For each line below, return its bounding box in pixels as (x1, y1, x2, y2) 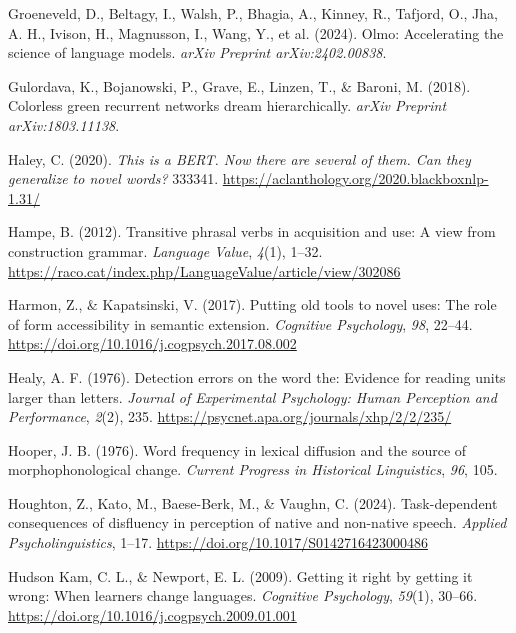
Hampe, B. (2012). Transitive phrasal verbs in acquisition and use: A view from (8, 221, 496, 242)
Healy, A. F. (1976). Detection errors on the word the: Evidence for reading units (8, 366, 506, 387)
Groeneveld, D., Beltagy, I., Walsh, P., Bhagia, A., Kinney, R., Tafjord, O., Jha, (8, 3, 498, 23)
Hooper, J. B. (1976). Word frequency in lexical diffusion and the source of (8, 439, 467, 460)
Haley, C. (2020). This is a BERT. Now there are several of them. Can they (8, 148, 471, 169)
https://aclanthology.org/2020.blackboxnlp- (222, 168, 489, 189)
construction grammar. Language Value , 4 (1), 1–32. (8, 240, 323, 261)
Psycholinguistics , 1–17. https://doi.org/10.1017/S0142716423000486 (8, 532, 428, 553)
